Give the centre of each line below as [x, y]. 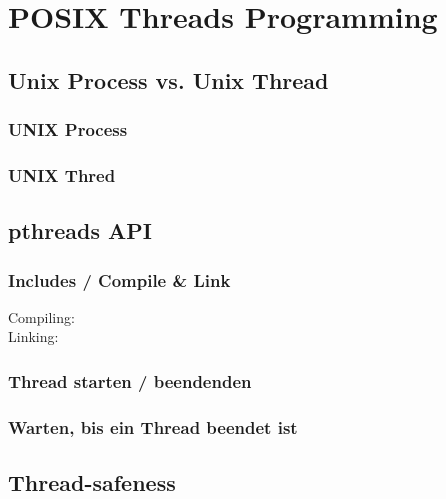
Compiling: [41, 316]
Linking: [33, 336]
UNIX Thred [62, 174]
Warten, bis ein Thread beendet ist [153, 426]
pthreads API [80, 230]
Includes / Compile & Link [119, 279]
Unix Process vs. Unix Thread [168, 79]
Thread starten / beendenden [130, 380]
